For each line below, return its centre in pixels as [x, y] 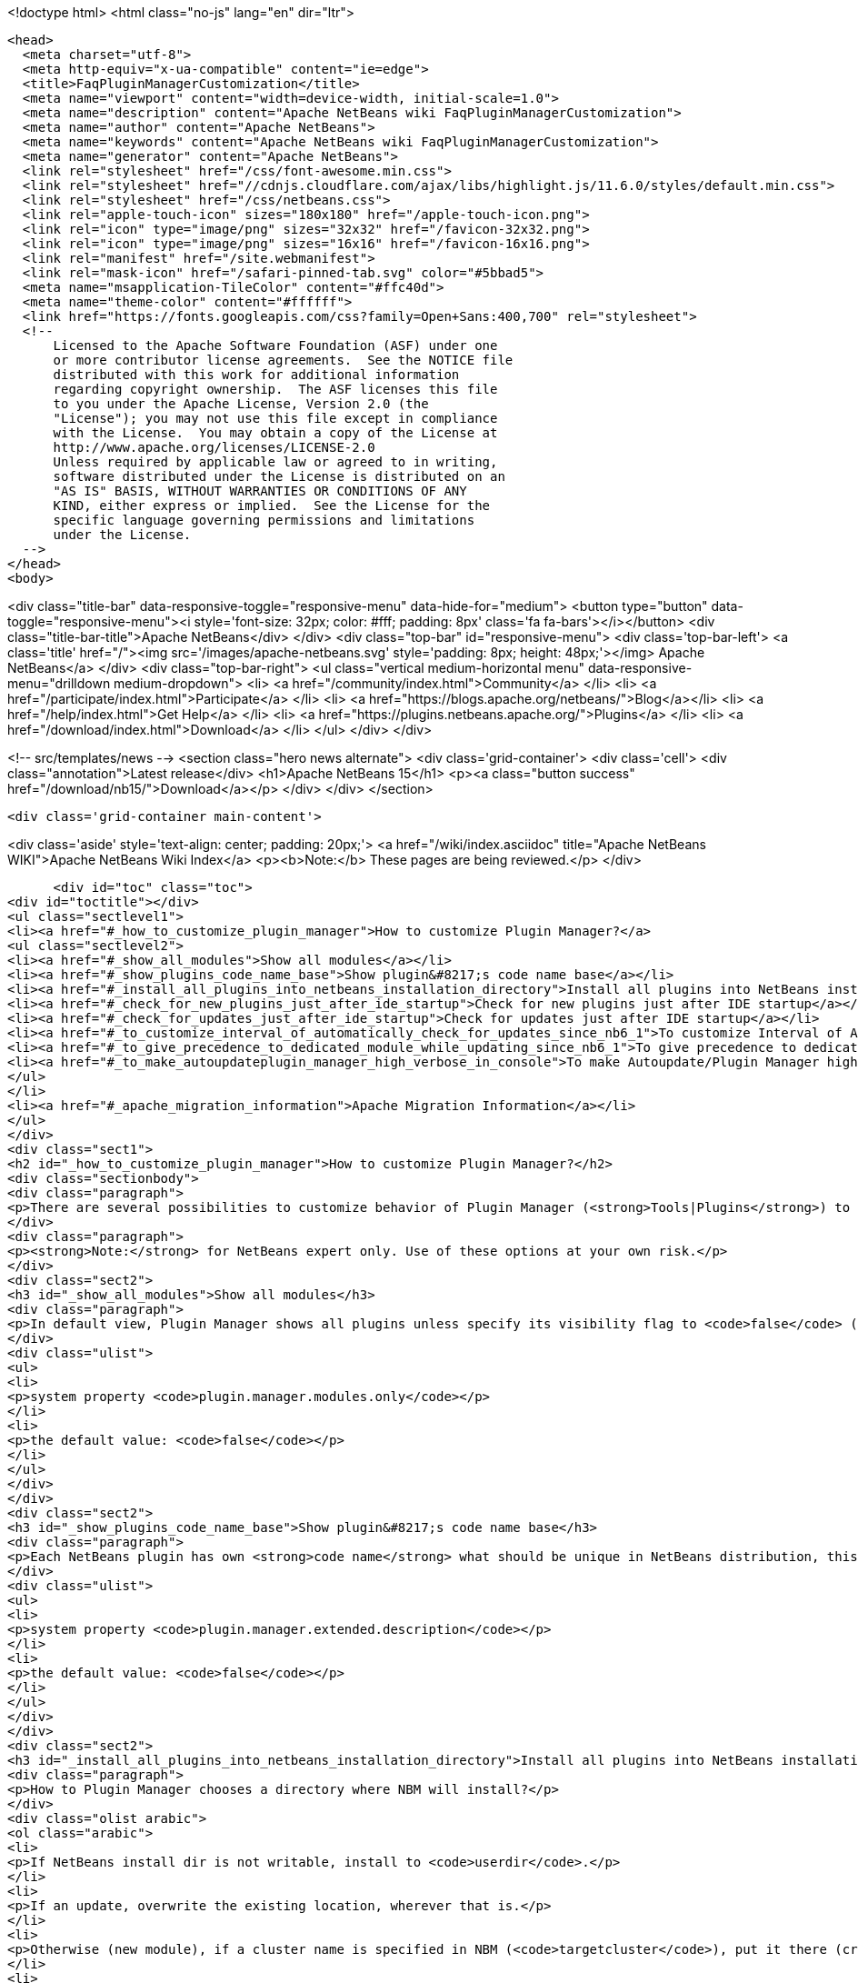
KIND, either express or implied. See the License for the [272, 506]
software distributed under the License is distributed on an [279, 476]
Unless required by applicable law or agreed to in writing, [275, 462]
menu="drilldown [59, 683]
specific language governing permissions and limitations [264, 520]
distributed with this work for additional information [256, 375]
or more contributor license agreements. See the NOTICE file [283, 360]
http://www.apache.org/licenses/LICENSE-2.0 [214, 447]
